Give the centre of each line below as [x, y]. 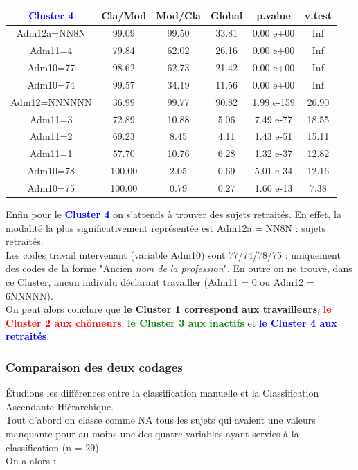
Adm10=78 [51, 171]
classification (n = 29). [54, 447]
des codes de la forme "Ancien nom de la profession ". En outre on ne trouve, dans [179, 268]
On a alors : [31, 461]
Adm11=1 [51, 153]
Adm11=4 [51, 50]
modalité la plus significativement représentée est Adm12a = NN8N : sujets [166, 227]
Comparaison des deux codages [94, 367]
